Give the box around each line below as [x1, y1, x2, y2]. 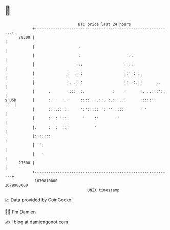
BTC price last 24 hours [78, 22, 131, 27]
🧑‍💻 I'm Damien [5, 208, 36, 215]
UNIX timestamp [87, 187, 120, 193]
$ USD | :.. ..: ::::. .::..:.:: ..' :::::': [5, 97, 157, 103]
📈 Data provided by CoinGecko [5, 197, 72, 203]
